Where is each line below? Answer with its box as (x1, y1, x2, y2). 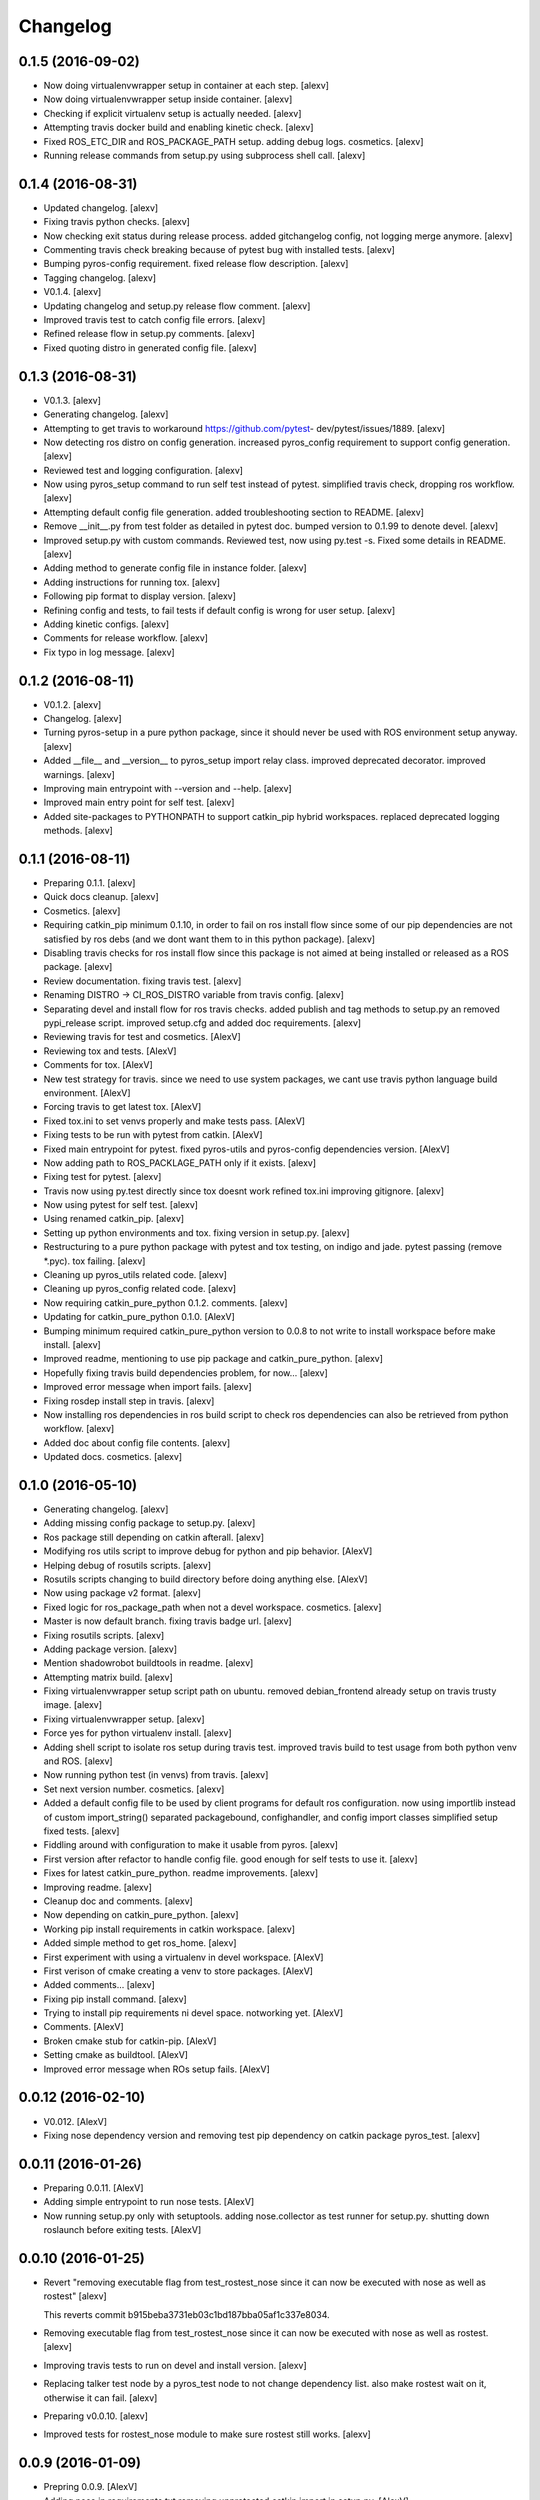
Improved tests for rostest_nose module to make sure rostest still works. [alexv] (43, 2428, 372, 2440)
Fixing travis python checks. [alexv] (43, 216, 190, 228)
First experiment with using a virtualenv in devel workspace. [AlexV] (43, 1951, 324, 1963)
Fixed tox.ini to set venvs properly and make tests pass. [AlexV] (43, 1115, 305, 1127)
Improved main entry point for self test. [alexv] (43, 796, 235, 809)
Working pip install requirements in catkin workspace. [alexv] (43, 1923, 295, 1935)
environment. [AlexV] (43, 1086, 131, 1099)
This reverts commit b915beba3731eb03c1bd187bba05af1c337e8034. (43, 2308, 330, 2320)
